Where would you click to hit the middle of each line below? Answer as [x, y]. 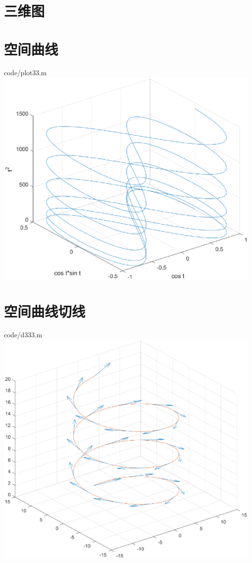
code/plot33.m [25, 72]
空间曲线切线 [45, 311]
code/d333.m [23, 334]
